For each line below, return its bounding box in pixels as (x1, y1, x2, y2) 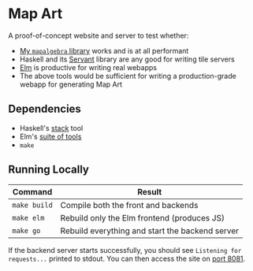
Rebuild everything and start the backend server (60, 225, 239, 236)
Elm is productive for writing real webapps (19, 62, 158, 72)
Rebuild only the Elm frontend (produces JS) (60, 212, 225, 223)
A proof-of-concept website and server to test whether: (8, 31, 189, 40)
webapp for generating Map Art (19, 80, 123, 89)
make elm (12, 213, 45, 222)
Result (137, 186, 162, 197)
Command (12, 186, 53, 197)
